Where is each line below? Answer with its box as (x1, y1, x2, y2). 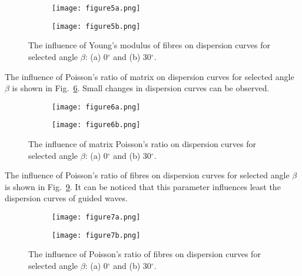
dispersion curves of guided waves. (5, 192, 128, 204)
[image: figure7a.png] (52, 212, 141, 221)
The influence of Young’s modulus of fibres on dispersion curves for (28, 39, 270, 51)
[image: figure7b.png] (52, 231, 141, 240)
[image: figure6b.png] (52, 121, 141, 129)
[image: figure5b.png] (52, 22, 141, 31)
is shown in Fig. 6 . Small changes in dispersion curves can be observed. (12, 82, 270, 94)
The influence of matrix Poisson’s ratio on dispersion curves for (28, 138, 257, 149)
